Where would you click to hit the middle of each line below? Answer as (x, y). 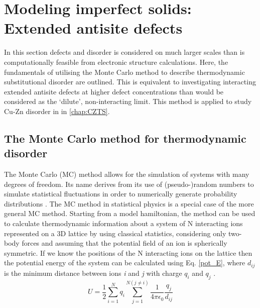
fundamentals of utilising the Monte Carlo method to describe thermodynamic (124, 72)
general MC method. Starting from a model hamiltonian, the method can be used (130, 213)
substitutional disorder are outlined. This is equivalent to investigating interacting (130, 82)
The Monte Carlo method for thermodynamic (125, 138)
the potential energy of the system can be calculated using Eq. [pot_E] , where (125, 263)
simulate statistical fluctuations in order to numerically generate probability (121, 194)
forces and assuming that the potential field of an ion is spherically (124, 243)
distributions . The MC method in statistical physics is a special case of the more (129, 203)
